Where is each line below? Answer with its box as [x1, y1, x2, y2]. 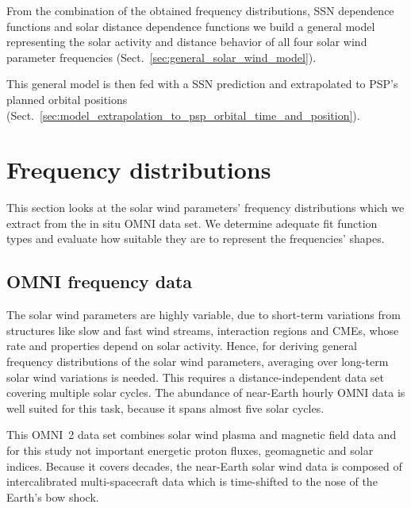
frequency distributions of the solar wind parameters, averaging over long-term [6, 353, 389, 370]
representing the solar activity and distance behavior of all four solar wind [6, 33, 367, 50]
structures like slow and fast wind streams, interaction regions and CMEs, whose [6, 321, 399, 338]
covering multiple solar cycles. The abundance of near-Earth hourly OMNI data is [6, 384, 405, 401]
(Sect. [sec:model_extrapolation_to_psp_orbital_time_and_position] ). [6, 106, 360, 123]
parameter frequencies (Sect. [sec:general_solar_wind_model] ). [6, 48, 317, 65]
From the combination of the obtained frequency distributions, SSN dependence [6, 2, 394, 18]
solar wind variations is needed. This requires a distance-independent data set [6, 368, 384, 385]
